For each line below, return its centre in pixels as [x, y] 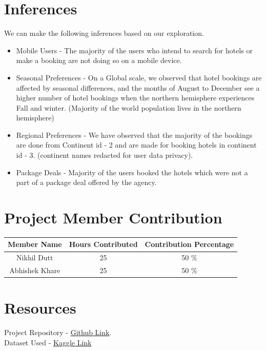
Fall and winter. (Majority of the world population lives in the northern [129, 107]
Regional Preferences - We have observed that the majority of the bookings [134, 135]
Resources [40, 308]
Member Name [35, 244]
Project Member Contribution [113, 218]
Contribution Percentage [189, 244]
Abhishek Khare [35, 270]
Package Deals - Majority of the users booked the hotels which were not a [132, 172]
